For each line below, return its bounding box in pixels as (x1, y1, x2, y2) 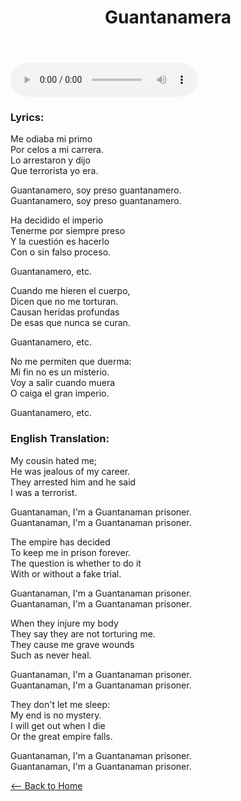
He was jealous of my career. (10, 465, 131, 477)
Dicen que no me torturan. (10, 296, 119, 308)
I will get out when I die (10, 719, 106, 731)
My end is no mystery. (10, 709, 102, 721)
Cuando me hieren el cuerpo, (10, 285, 131, 297)
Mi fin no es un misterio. (10, 366, 110, 378)
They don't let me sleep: (10, 698, 111, 710)
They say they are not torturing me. (10, 627, 156, 640)
